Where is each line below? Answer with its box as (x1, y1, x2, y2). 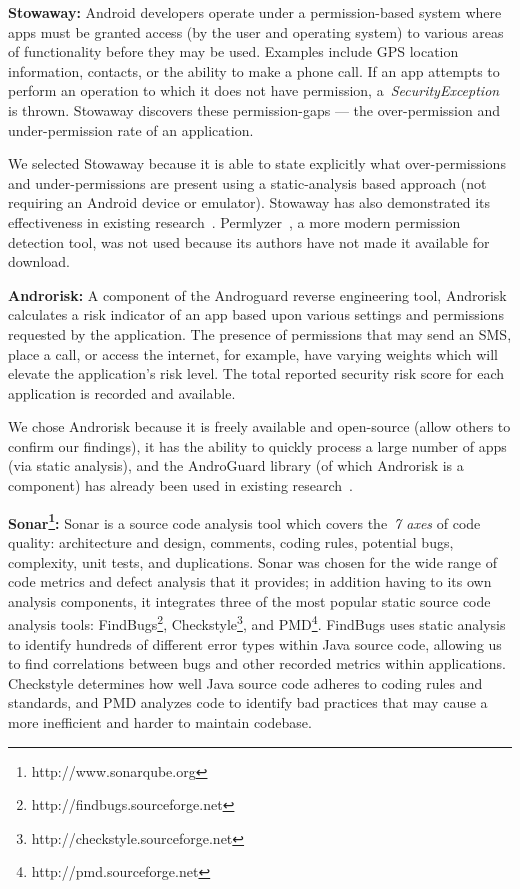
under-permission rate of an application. (8, 119, 254, 140)
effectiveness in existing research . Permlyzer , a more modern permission (8, 211, 461, 232)
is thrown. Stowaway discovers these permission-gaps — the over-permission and (8, 99, 500, 120)
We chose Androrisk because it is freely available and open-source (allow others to (8, 416, 511, 437)
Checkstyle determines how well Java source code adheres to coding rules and (8, 672, 483, 693)
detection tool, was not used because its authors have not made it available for (8, 231, 490, 252)
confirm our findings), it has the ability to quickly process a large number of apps (8, 435, 507, 456)
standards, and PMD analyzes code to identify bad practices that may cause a (8, 692, 488, 713)
